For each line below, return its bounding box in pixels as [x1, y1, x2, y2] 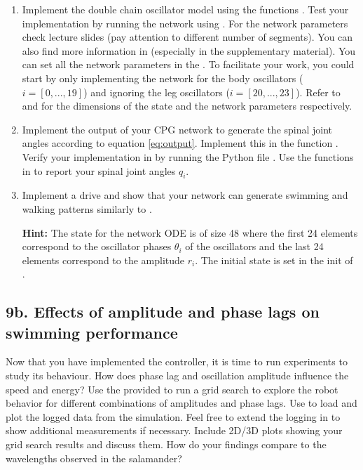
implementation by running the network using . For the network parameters [22, 15, 348, 30]
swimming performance [6, 321, 178, 343]
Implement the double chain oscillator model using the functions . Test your [22, 2, 349, 16]
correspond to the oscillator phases [22, 239, 172, 254]
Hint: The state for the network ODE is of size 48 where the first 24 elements [22, 225, 358, 240]
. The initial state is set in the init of [195, 252, 353, 267]
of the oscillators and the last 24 [185, 239, 324, 254]
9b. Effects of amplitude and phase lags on [6, 301, 320, 322]
